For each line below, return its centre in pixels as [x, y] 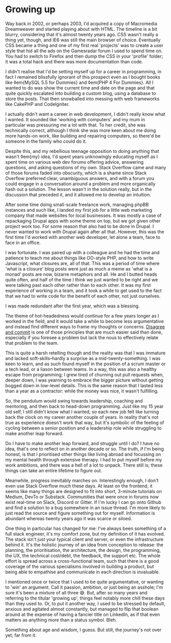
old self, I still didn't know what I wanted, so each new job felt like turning [82, 412]
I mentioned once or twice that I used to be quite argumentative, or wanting [84, 582]
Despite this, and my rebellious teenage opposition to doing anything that [82, 151]
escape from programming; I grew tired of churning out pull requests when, [85, 374]
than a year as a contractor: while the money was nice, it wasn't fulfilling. [82, 391]
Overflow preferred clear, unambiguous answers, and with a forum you [80, 178]
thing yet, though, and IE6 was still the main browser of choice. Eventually [83, 40]
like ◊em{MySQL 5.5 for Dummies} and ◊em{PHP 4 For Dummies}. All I [79, 82]
